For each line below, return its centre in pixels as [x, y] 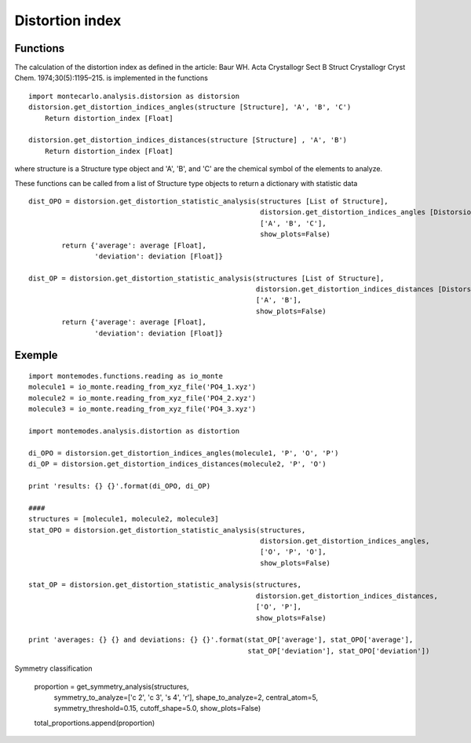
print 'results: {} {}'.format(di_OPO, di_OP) [120, 486]
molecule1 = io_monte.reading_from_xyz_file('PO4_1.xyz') [142, 387]
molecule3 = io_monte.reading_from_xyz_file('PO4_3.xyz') [142, 409]
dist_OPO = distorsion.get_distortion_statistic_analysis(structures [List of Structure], [208, 201]
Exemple [36, 355]
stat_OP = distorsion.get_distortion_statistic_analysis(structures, [165, 585]
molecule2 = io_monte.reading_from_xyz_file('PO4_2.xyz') [142, 398]
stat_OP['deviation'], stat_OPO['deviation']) [339, 651]
